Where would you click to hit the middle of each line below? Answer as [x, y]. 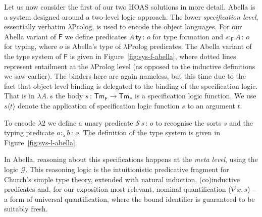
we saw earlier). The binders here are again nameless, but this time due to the [125, 76]
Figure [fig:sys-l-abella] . [41, 142]
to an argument [211, 105]
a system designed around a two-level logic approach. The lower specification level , [131, 16]
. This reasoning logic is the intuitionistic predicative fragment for [127, 169]
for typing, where [31, 46]
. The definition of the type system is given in [149, 132]
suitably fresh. [26, 209]
